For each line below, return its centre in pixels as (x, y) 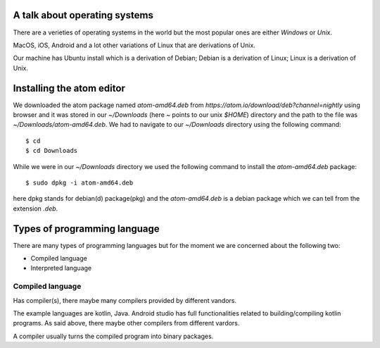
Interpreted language (61, 268)
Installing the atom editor (69, 88)
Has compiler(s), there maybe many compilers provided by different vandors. (125, 300)
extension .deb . (36, 209)
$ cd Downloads (52, 151)
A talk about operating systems (83, 15)
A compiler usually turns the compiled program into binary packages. (113, 336)
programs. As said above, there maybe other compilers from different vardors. (126, 323)
